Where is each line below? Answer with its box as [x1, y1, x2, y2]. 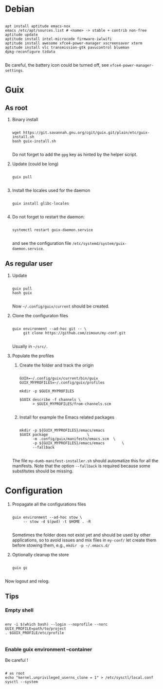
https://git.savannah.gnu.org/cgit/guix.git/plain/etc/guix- [23, 130, 150, 135]
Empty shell [5, 607, 34, 614]
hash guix [12, 290, 33, 295]
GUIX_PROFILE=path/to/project [5, 626, 67, 631]
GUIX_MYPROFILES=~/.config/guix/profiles [19, 380, 105, 385]
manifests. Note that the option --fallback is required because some [12, 463, 151, 469]
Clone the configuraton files [12, 312, 68, 318]
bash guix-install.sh [12, 139, 56, 144]
